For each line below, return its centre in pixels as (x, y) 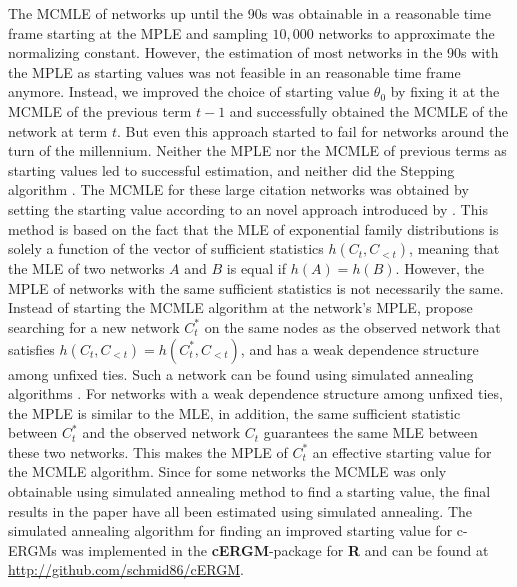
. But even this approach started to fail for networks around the (312, 130)
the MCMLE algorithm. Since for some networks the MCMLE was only (227, 471)
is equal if (256, 268)
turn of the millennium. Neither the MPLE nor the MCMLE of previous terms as (257, 150)
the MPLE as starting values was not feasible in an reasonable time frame (234, 71)
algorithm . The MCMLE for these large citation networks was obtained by (238, 189)
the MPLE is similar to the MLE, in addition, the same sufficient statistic (234, 412)
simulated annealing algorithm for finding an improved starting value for (230, 530)
